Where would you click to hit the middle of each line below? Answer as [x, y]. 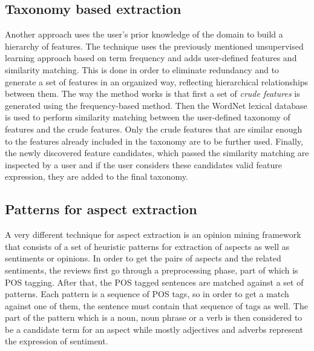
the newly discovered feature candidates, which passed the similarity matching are [157, 153]
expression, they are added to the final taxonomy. [96, 176]
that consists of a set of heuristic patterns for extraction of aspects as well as [147, 246]
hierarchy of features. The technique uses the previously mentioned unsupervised [154, 46]
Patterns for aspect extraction [101, 209]
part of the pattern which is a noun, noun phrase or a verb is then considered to [154, 317]
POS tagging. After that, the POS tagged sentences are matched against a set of [154, 282]
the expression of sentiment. [57, 341]
